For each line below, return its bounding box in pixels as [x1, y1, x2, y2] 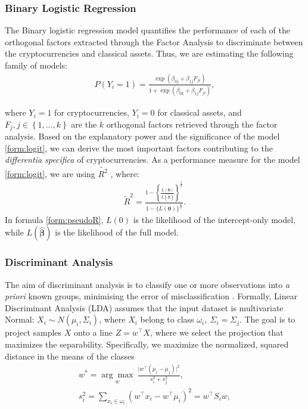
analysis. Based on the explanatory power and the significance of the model [5, 130, 280, 142]
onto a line [74, 326, 113, 339]
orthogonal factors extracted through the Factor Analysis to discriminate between [5, 35, 303, 48]
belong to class [140, 313, 194, 326]
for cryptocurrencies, [54, 106, 129, 119]
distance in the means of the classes [5, 349, 135, 362]
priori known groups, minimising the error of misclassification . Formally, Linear [5, 290, 298, 302]
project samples [5, 326, 62, 339]
